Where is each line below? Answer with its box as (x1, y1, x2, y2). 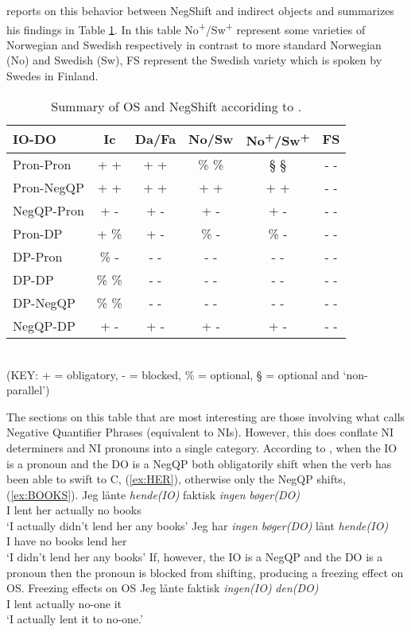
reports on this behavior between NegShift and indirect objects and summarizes (6, 2, 394, 18)
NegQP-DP (13, 316, 76, 335)
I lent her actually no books (6, 502, 142, 518)
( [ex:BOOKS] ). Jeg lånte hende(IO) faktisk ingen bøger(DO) (6, 486, 300, 502)
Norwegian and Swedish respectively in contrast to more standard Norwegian (6, 36, 382, 52)
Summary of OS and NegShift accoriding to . (51, 96, 302, 115)
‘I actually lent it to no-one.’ (6, 611, 143, 627)
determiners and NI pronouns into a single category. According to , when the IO (6, 439, 397, 456)
